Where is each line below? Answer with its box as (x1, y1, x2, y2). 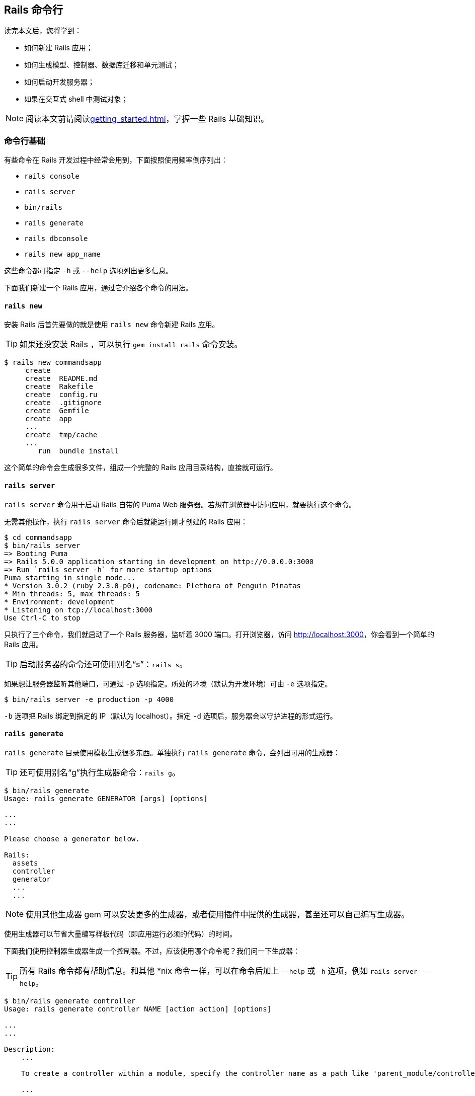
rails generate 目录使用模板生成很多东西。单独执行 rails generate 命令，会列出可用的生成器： (4, 748, 340, 757)
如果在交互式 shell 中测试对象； (24, 95, 128, 104)
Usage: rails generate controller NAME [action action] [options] (4, 1004, 272, 1013)
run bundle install (38, 447, 119, 455)
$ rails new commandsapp (4, 358, 102, 367)
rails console (24, 172, 80, 181)
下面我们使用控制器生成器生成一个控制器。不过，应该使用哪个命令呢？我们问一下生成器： (4, 946, 300, 955)
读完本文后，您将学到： (4, 26, 82, 35)
